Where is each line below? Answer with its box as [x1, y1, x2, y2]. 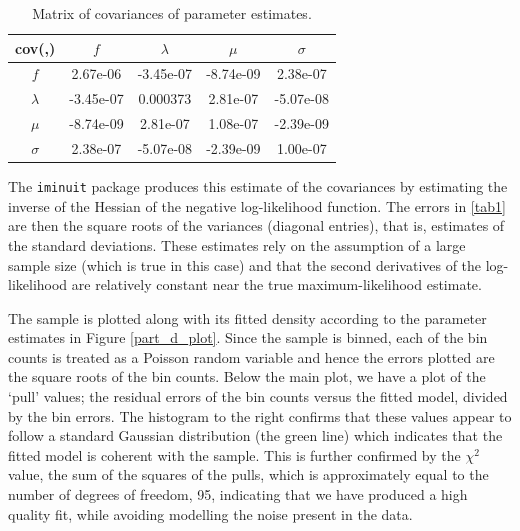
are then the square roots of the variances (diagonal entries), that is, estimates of [8, 215, 505, 236]
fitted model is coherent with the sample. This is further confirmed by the [8, 444, 461, 465]
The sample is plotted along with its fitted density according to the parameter [8, 307, 487, 328]
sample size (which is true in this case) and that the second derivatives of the [8, 254, 482, 275]
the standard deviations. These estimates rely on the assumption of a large [8, 234, 466, 255]
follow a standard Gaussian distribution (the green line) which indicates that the [8, 425, 503, 446]
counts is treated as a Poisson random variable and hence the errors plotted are [8, 346, 495, 367]
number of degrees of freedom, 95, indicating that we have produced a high [8, 484, 468, 505]
